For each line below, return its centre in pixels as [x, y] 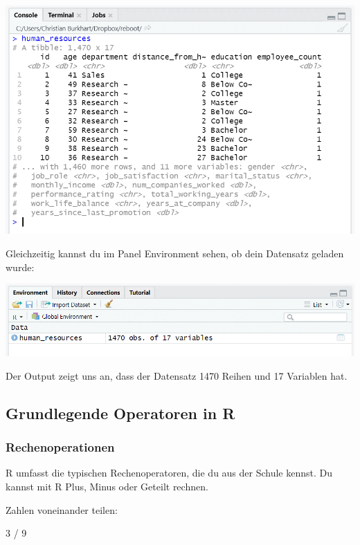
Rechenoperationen [60, 447]
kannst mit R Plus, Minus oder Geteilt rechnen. [107, 486]
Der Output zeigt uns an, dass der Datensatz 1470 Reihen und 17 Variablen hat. [177, 375]
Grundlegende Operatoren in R [120, 413]
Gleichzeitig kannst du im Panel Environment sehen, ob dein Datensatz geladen [175, 253]
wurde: [20, 267]
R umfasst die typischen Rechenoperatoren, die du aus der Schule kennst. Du [169, 473]
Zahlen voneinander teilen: [62, 509]
